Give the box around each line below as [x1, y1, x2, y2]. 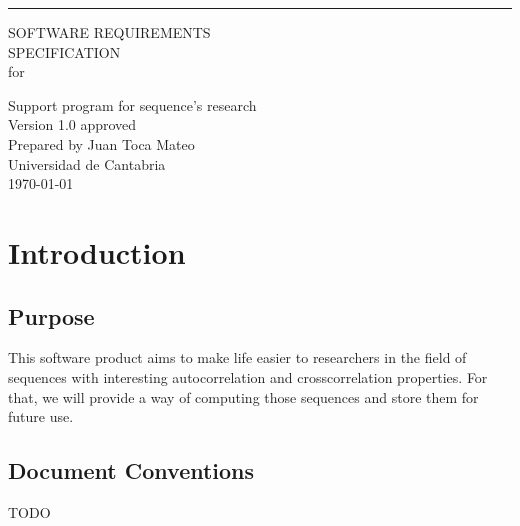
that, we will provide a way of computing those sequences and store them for [8, 386, 479, 407]
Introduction [8, 231, 186, 272]
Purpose [8, 300, 95, 331]
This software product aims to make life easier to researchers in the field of [8, 347, 467, 368]
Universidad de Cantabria [8, 153, 166, 174]
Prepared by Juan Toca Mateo [8, 133, 195, 154]
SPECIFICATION [8, 41, 121, 62]
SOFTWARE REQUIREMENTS [8, 22, 211, 42]
